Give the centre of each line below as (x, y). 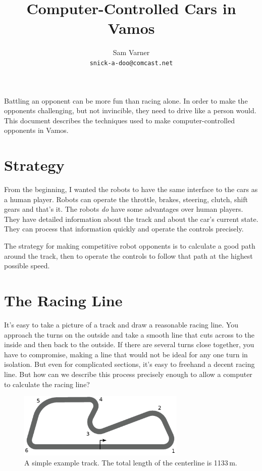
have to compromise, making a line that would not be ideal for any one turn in (126, 354)
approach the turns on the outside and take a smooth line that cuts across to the (129, 334)
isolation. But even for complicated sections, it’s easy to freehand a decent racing (129, 364)
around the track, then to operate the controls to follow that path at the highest (128, 255)
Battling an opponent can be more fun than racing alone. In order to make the (126, 100)
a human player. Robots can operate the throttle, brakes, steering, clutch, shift (126, 199)
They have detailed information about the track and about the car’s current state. (131, 219)
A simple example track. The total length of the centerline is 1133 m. (131, 462)
